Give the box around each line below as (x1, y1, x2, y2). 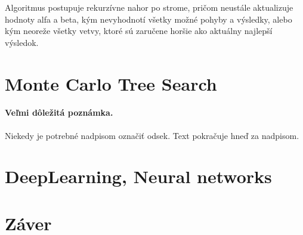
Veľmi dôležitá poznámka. (5, 106, 113, 119)
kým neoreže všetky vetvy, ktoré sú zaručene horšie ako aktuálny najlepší (5, 24, 273, 37)
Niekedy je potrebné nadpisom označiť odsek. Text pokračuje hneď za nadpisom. (5, 129, 299, 141)
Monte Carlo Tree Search (5, 71, 217, 95)
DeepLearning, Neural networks (5, 164, 272, 188)
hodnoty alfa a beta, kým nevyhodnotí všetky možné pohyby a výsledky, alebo (5, 13, 292, 25)
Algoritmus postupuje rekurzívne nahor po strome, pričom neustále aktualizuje (5, 1, 293, 13)
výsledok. (5, 36, 39, 48)
